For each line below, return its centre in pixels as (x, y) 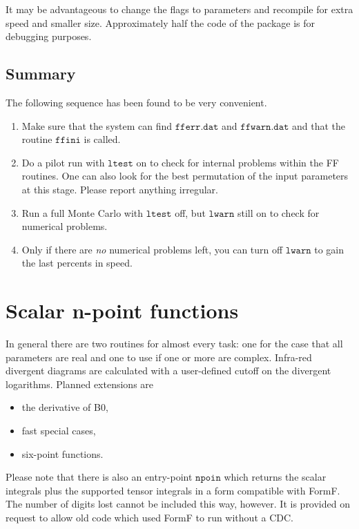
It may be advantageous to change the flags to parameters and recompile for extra (179, 9)
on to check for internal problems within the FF (237, 162)
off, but (190, 212)
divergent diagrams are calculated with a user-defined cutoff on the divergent (168, 371)
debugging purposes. (49, 36)
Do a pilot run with (63, 162)
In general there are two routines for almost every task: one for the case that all (174, 344)
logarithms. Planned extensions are (80, 384)
